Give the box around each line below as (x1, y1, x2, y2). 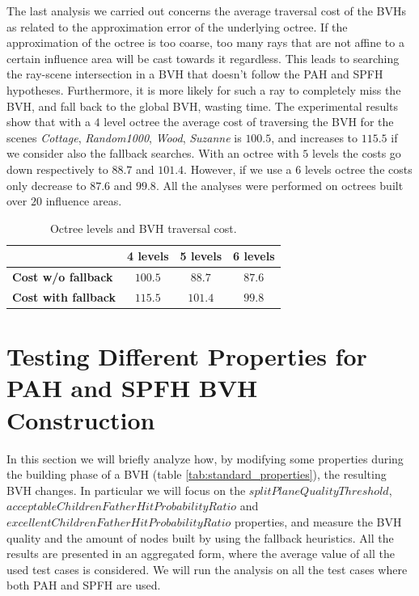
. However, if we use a (184, 160, 292, 177)
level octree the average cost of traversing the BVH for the (104, 113, 394, 130)
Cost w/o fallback (12, 268, 113, 285)
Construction (6, 403, 155, 436)
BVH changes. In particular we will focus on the (6, 481, 246, 498)
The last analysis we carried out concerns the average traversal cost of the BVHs (6, 2, 406, 19)
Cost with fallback (12, 289, 116, 305)
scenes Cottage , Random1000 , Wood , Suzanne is (6, 129, 242, 146)
